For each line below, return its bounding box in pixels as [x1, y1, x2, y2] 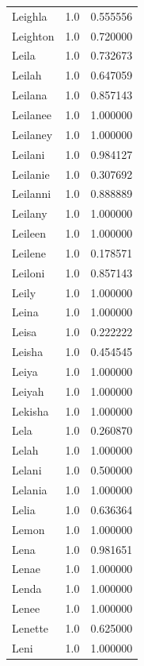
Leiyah [12, 382, 44, 399]
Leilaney [12, 126, 53, 142]
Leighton [12, 27, 55, 44]
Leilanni [12, 185, 51, 202]
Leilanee [12, 106, 51, 122]
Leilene [12, 244, 46, 261]
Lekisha [12, 402, 49, 419]
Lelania [12, 482, 47, 498]
